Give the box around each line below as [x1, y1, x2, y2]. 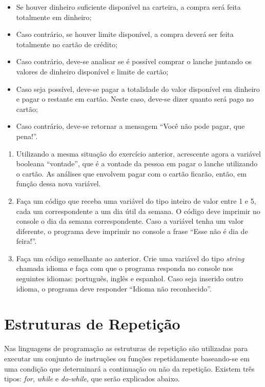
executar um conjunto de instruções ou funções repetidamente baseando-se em [4, 353, 250, 363]
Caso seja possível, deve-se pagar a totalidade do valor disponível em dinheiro [16, 83, 260, 94]
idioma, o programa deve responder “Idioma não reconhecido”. [16, 283, 212, 294]
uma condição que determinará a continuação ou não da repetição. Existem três [4, 363, 255, 374]
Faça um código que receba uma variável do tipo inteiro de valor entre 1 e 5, [16, 195, 256, 206]
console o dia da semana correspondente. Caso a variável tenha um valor [16, 216, 244, 226]
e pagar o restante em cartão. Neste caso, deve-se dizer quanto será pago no [16, 93, 254, 104]
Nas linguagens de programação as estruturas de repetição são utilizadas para [4, 343, 248, 354]
